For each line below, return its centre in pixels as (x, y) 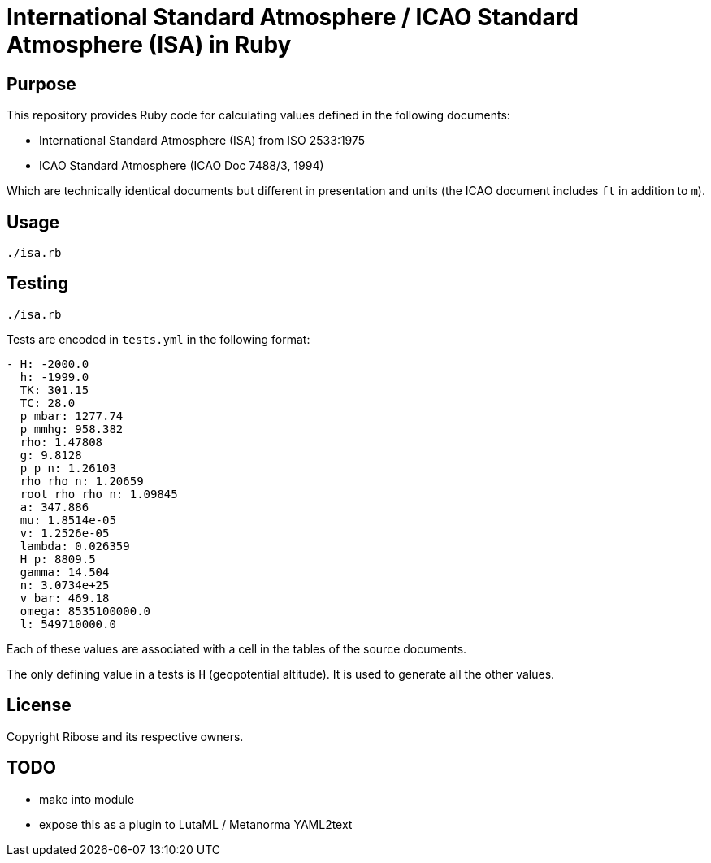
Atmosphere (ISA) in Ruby (149, 45)
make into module (87, 799)
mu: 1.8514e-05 (68, 520)
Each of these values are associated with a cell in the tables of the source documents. (237, 648)
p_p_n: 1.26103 (68, 468)
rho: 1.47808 (61, 442)
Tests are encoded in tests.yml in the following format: (158, 339)
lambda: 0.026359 (75, 546)
